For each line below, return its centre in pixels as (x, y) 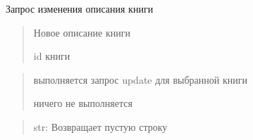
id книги (52, 56)
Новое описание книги (82, 32)
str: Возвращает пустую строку (100, 126)
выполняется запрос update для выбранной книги (140, 79)
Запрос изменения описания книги (80, 8)
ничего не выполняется (83, 103)
